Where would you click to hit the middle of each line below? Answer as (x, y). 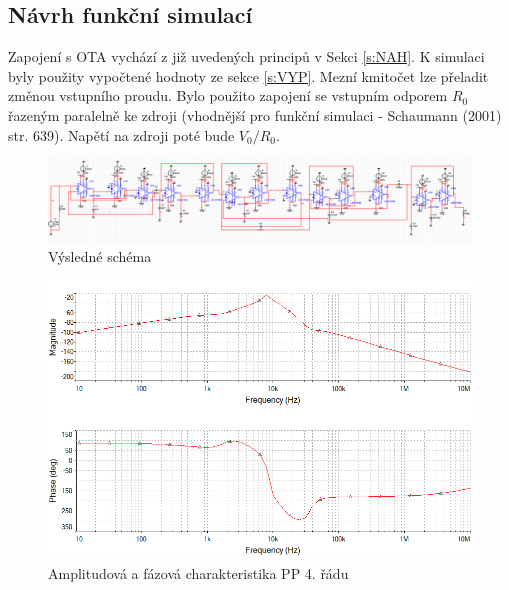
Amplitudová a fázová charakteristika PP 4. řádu (198, 572)
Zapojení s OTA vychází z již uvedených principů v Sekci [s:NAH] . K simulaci (246, 56)
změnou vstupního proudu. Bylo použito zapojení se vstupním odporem (228, 95)
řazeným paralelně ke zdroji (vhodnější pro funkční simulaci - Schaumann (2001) (255, 114)
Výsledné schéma (100, 255)
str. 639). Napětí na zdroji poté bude (121, 134)
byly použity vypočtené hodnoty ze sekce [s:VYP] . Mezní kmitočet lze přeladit (248, 75)
